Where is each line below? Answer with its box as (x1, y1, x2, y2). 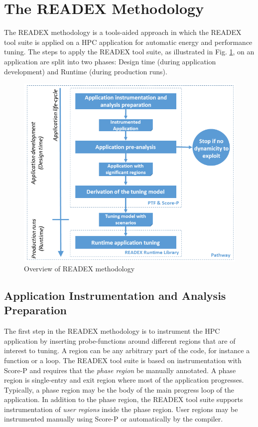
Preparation (4, 302, 67, 318)
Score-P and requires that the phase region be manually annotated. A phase (4, 365, 236, 375)
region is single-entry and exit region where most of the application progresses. (4, 375, 244, 385)
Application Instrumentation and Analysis (4, 287, 226, 303)
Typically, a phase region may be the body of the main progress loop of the (4, 384, 234, 395)
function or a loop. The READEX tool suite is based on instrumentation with (4, 355, 242, 365)
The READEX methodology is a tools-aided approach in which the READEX (4, 27, 242, 37)
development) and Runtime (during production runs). (4, 66, 167, 76)
